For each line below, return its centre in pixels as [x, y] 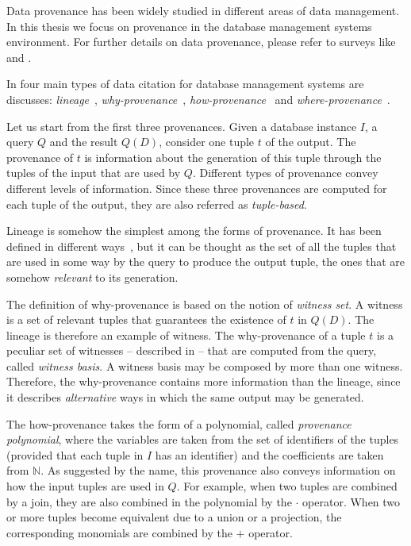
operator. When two [351, 501]
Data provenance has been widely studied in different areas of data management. [203, 10]
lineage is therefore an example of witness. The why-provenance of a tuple [186, 335]
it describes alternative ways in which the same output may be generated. [185, 397]
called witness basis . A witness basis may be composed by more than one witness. [205, 365]
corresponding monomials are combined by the [119, 532]
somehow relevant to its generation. [92, 277]
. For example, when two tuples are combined [287, 486]
